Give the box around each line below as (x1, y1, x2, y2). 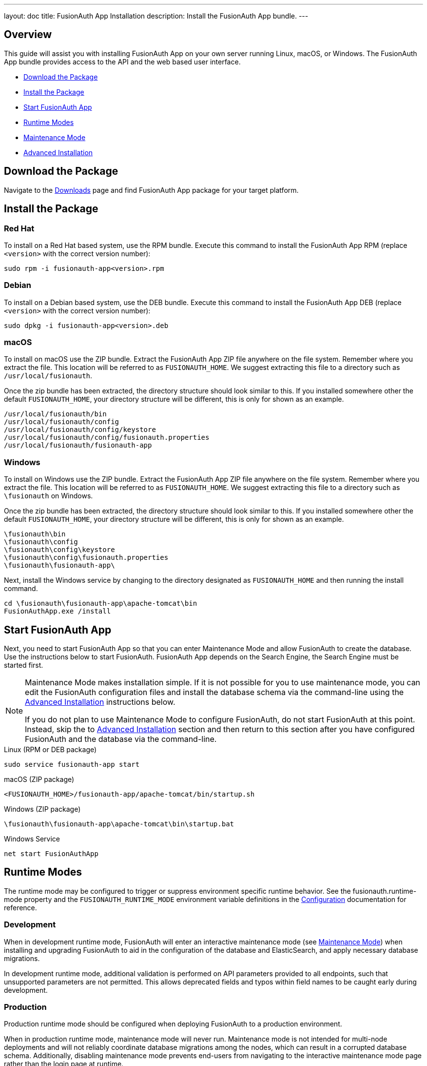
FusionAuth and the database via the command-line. (25, 734, 217, 744)
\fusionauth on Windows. (4, 492, 93, 500)
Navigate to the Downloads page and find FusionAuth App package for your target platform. (4, 185, 299, 194)
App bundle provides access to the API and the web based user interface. (4, 57, 241, 66)
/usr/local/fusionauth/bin (4, 410, 107, 418)
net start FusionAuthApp (4, 850, 98, 858)
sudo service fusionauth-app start (4, 760, 140, 768)
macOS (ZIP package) (4, 775, 75, 783)
